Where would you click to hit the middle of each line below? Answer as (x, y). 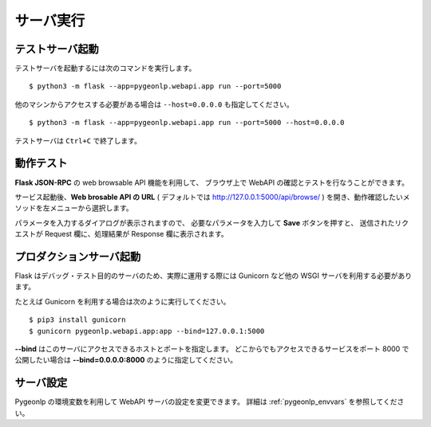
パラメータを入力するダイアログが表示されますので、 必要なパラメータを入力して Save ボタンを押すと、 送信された (205, 222)
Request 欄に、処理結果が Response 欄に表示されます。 (136, 234)
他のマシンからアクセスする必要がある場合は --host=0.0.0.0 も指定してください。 (154, 104)
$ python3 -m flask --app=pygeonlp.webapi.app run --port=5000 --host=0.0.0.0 (187, 123)
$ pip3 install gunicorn (77, 320)
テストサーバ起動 (57, 49)
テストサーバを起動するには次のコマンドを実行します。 (105, 69)
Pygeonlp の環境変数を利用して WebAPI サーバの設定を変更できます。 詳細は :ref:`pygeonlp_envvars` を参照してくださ (210, 402)
